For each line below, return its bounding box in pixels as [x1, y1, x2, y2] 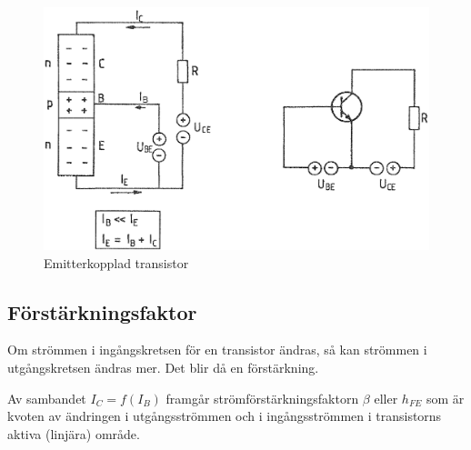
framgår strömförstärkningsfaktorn [165, 388, 359, 407]
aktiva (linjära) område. [7, 424, 140, 443]
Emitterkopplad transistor [44, 253, 189, 272]
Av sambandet [7, 388, 86, 407]
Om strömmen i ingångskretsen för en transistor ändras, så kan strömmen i [7, 340, 427, 359]
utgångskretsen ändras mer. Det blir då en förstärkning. [7, 358, 319, 377]
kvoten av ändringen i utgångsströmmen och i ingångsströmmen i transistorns [7, 406, 442, 425]
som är [426, 388, 465, 407]
